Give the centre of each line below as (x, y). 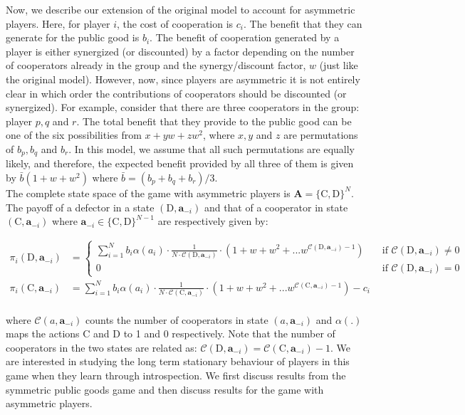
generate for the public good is (73, 37)
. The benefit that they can (303, 23)
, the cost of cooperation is (175, 23)
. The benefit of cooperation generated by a (245, 37)
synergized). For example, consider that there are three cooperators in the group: (183, 107)
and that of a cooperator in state (276, 207)
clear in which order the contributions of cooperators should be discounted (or (176, 93)
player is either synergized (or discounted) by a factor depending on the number (180, 51)
